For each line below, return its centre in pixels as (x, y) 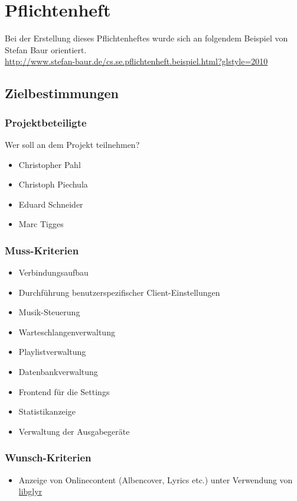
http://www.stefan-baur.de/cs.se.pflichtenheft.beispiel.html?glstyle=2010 (136, 61)
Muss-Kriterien (42, 250)
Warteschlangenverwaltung (67, 332)
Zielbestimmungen (62, 93)
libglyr (30, 491)
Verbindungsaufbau (53, 272)
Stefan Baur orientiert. (46, 49)
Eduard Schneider (51, 204)
